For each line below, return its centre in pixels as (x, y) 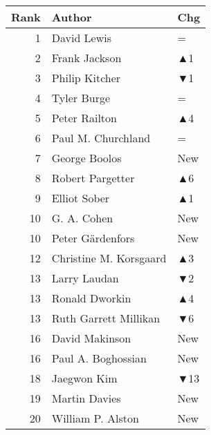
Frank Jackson (86, 58)
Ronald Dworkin (91, 298)
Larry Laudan (85, 278)
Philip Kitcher (86, 78)
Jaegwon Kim (84, 378)
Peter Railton (84, 118)
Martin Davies (86, 398)
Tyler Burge (81, 98)
